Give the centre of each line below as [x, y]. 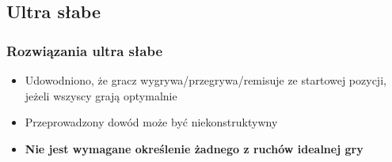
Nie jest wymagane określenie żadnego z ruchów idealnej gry [194, 148]
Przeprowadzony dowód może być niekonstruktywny [151, 122]
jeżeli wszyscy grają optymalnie [101, 95]
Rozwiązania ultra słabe [85, 50]
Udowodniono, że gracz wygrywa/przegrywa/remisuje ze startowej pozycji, [206, 80]
